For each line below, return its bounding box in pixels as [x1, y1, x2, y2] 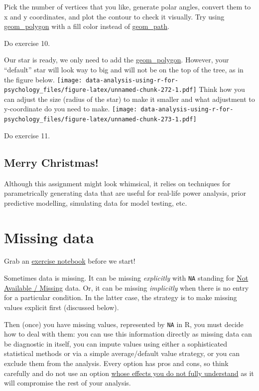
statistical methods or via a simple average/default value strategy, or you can [4, 348, 240, 359]
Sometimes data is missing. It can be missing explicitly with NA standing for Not [4, 273, 249, 283]
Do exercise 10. [4, 37, 50, 48]
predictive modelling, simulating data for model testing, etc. [4, 197, 187, 208]
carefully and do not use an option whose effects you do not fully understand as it [4, 368, 254, 378]
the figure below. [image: [4, 74, 82, 84]
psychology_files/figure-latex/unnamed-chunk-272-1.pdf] [4, 86, 197, 94]
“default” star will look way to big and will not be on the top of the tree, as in [4, 64, 244, 74]
